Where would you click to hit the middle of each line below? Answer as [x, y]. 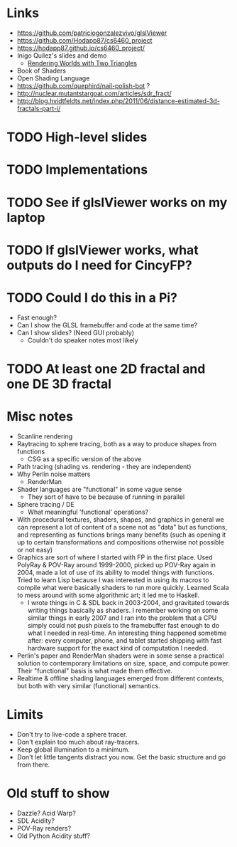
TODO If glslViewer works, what [103, 250]
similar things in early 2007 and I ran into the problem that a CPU [122, 618]
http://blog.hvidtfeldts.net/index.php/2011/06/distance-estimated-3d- [118, 100]
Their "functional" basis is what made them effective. [95, 670]
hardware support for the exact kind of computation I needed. [118, 648]
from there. [33, 764]
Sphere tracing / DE [46, 504]
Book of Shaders [42, 70]
